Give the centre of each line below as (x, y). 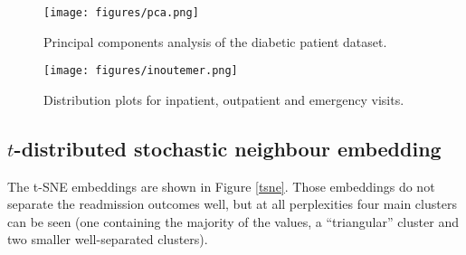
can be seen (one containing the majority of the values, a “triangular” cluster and (233, 221)
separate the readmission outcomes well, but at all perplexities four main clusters (232, 204)
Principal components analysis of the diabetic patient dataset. (215, 41)
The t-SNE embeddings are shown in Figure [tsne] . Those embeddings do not (221, 186)
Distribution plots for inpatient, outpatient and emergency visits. (224, 99)
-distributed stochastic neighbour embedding (228, 148)
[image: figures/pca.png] (121, 13)
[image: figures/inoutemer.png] (141, 71)
